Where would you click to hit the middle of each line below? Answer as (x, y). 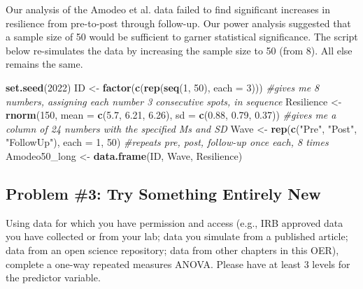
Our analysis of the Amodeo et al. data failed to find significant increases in (168, 9)
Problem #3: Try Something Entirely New (163, 193)
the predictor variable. (53, 277)
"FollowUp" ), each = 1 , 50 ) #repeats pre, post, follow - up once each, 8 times (167, 142)
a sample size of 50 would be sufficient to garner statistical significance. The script (182, 37)
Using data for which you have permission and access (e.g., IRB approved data (175, 222)
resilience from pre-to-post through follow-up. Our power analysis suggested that (178, 23)
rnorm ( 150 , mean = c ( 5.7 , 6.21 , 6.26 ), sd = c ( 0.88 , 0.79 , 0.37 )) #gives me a (171, 115)
